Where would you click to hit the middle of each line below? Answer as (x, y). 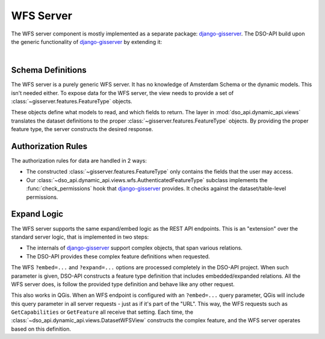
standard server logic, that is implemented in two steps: (80, 237)
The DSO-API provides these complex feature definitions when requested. (118, 256)
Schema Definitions (49, 70)
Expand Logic (37, 214)
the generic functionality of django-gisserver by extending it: (87, 41)
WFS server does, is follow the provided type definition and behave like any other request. (123, 284)
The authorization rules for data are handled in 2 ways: (79, 161)
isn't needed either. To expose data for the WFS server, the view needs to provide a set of (122, 93)
